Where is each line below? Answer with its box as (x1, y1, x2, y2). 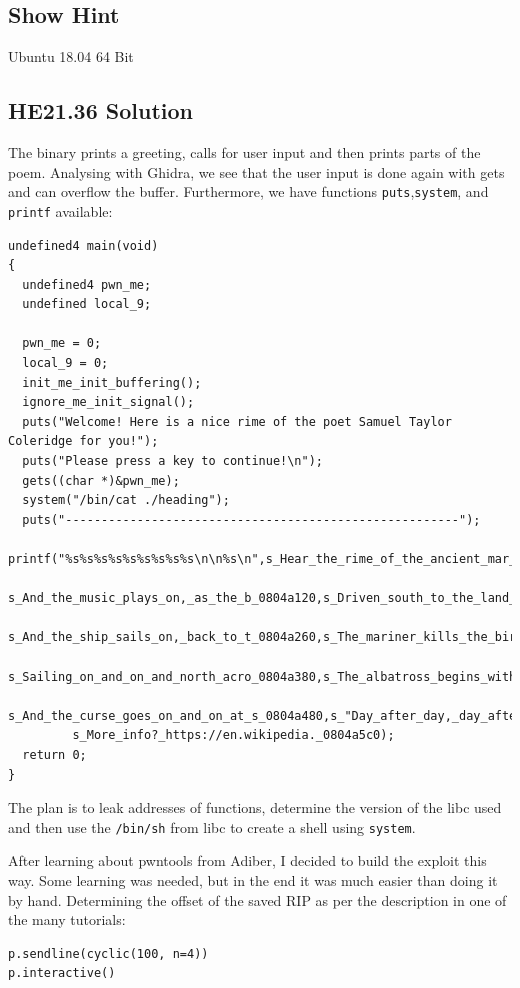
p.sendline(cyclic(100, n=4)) (8, 946, 209, 961)
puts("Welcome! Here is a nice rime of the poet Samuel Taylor (22, 414, 452, 429)
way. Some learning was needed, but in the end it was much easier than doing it (8, 869, 498, 890)
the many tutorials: (8, 909, 126, 930)
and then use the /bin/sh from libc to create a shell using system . (8, 816, 416, 837)
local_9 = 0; (22, 356, 109, 371)
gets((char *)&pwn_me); (22, 473, 180, 488)
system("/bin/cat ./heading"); (22, 493, 230, 508)
